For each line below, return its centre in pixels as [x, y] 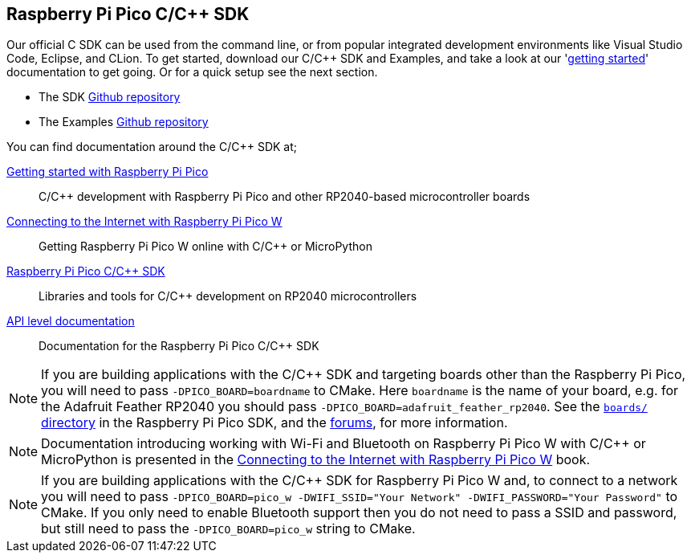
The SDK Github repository [110, 97]
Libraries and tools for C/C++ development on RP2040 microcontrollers [228, 296]
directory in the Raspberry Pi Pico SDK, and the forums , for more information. [274, 423]
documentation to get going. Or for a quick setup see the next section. [192, 72]
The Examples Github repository [124, 122]
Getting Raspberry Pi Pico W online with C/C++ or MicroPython [205, 247]
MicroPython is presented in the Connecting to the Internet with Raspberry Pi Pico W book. [316, 460]
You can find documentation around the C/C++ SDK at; [152, 147]
